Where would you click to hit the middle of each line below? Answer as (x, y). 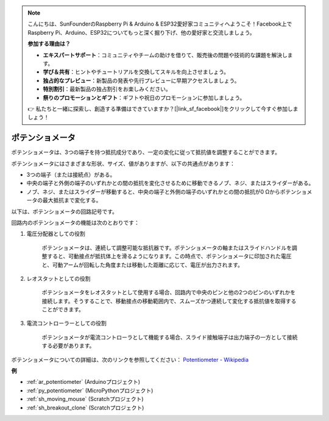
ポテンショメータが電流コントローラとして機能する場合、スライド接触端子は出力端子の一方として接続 (170, 337)
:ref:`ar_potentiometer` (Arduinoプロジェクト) (83, 382)
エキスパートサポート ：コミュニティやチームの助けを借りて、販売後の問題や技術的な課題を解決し (165, 55)
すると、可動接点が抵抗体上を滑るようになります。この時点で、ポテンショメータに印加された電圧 (169, 256)
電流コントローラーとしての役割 (66, 324)
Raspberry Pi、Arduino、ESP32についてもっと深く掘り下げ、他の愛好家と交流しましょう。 (141, 32)
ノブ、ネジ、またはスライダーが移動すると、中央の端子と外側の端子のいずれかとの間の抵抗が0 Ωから (153, 191)
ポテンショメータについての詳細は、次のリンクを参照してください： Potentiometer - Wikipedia (130, 359)
